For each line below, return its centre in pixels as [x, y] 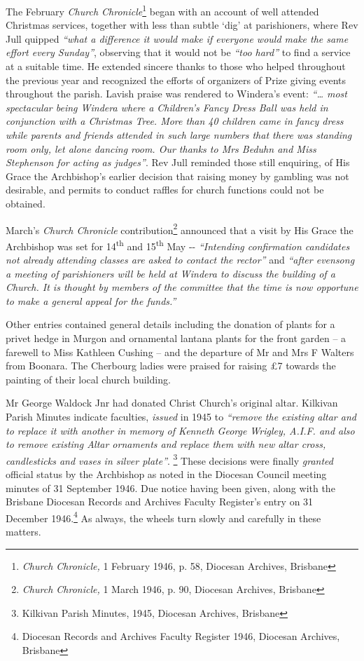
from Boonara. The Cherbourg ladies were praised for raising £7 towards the [171, 366]
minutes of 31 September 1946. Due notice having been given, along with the [170, 488]
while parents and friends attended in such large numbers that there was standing [179, 135]
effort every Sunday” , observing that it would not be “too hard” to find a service [178, 52]
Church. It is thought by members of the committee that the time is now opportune [182, 287]
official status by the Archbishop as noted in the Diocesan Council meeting [166, 474]
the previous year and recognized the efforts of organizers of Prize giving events [176, 80]
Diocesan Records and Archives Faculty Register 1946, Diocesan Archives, [181, 636]
